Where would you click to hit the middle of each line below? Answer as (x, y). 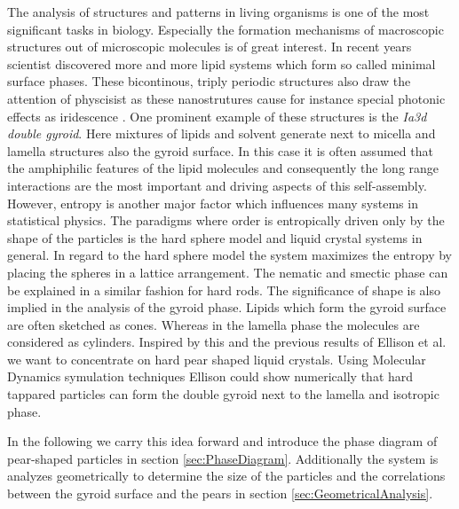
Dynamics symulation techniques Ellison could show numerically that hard (210, 376)
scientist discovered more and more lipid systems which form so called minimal (222, 63)
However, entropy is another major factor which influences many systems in (213, 203)
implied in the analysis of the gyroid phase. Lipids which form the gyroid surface (227, 307)
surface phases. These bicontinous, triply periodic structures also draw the (209, 81)
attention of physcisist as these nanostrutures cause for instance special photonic (226, 98)
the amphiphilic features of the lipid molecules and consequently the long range (223, 168)
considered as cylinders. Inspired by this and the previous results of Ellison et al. (227, 342)
